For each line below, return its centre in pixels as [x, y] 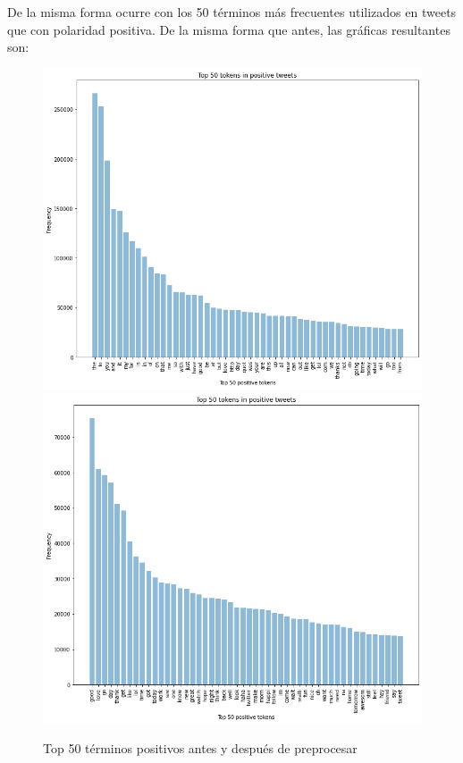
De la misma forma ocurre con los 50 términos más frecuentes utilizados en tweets [232, 12]
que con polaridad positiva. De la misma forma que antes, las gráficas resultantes [229, 29]
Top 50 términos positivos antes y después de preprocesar [200, 748]
